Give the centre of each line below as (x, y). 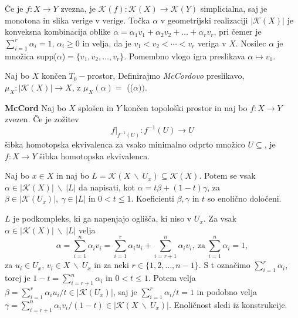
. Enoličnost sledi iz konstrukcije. (228, 304)
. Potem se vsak (227, 175)
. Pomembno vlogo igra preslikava (184, 56)
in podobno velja (227, 291)
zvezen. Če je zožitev (42, 119)
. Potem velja (172, 278)
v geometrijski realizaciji (204, 20)
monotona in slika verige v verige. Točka (77, 20)
